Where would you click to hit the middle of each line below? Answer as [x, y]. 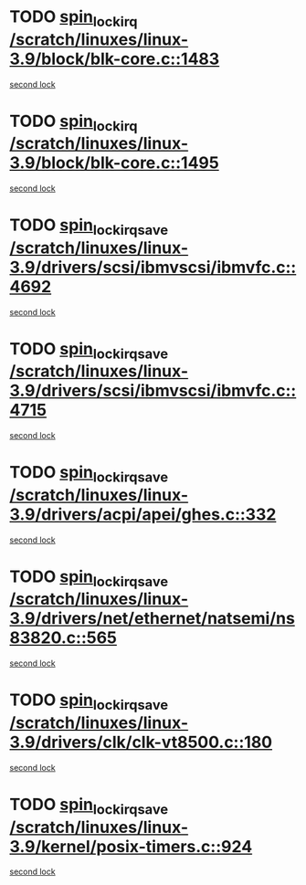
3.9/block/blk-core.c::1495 [114, 163]
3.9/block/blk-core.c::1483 [115, 59]
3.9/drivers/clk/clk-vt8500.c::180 [141, 742]
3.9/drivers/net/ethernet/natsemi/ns [152, 619]
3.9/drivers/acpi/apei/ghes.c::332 [143, 514]
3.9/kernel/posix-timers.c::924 [131, 846]
